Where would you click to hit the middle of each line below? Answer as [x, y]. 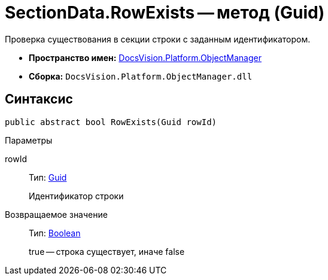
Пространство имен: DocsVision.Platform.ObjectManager [145, 57]
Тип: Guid [48, 177]
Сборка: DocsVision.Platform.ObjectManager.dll [141, 76]
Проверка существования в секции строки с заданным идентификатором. [158, 39]
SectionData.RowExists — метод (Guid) [165, 13]
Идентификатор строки [76, 196]
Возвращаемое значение [56, 214]
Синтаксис [39, 99]
